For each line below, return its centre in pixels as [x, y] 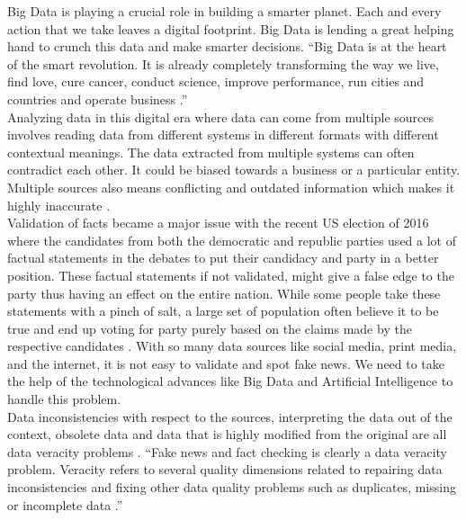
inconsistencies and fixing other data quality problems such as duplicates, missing [232, 487]
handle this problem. [64, 399]
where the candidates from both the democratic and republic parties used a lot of [232, 240]
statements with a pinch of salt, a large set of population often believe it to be [223, 311]
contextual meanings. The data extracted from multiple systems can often [211, 152]
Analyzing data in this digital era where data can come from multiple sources [221, 117]
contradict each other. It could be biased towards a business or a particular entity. [234, 170]
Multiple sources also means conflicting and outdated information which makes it [231, 187]
